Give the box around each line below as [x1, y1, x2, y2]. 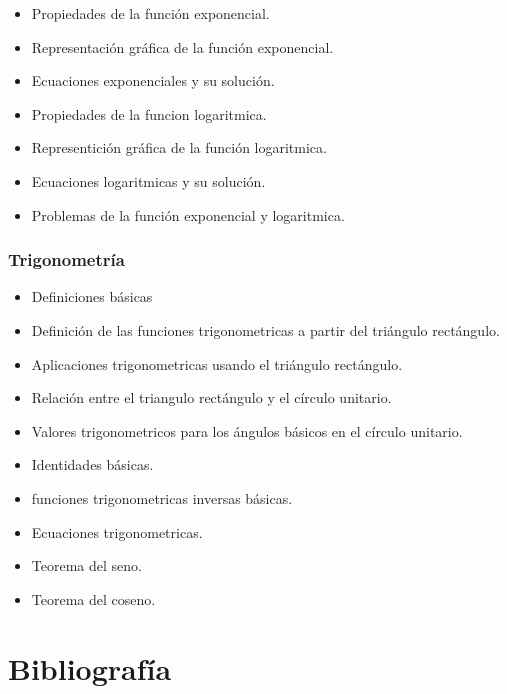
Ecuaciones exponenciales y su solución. [31, 70, 275, 91]
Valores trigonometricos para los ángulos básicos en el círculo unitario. [31, 420, 463, 441]
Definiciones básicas [31, 286, 153, 307]
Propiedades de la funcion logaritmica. [31, 103, 267, 124]
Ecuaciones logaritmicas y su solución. [31, 170, 266, 191]
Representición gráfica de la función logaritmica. [31, 137, 327, 158]
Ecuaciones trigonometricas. [31, 521, 203, 542]
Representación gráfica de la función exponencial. [31, 36, 334, 57]
